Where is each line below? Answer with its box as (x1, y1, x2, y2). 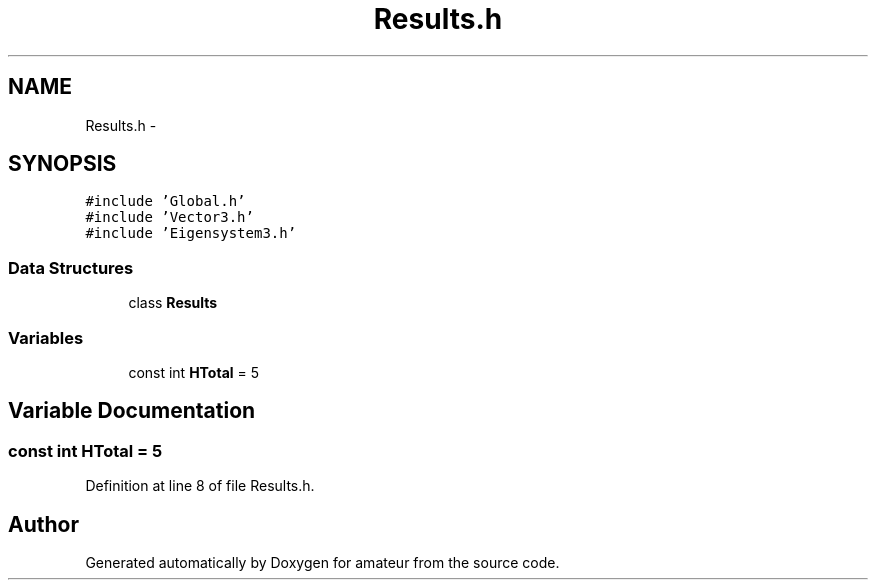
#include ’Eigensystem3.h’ (85, 225, 297, 242)
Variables (8, 327, 84, 348)
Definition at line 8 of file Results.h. (85, 477, 315, 495)
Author (8, 511, 79, 537)
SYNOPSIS (8, 151, 117, 177)
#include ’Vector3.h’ (85, 209, 254, 226)
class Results (128, 294, 218, 312)
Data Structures (8, 257, 134, 278)
